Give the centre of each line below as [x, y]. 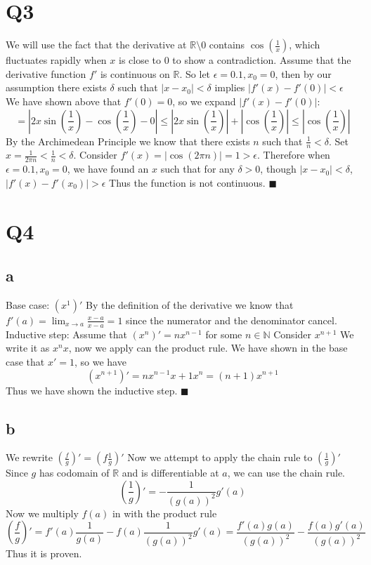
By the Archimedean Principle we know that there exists [128, 141]
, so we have [100, 361]
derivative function [46, 73]
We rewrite [29, 457]
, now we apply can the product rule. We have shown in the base [208, 348]
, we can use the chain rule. [286, 473]
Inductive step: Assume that [66, 334]
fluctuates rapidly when [56, 60]
